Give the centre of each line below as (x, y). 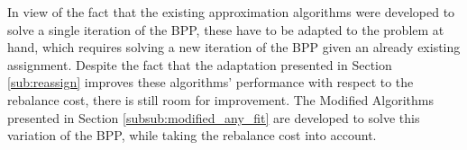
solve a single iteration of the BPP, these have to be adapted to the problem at (226, 29)
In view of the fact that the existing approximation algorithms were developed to (231, 12)
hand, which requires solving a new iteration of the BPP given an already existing (234, 47)
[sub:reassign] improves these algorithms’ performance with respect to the (211, 82)
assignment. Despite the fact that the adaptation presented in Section (200, 64)
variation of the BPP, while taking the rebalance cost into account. (192, 135)
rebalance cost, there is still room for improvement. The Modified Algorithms (221, 99)
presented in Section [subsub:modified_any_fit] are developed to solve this (214, 117)
